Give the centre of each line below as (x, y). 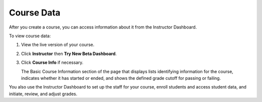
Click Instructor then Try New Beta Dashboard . (69, 54)
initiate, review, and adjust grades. (43, 94)
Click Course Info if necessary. (52, 62)
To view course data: (30, 36)
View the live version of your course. (58, 45)
